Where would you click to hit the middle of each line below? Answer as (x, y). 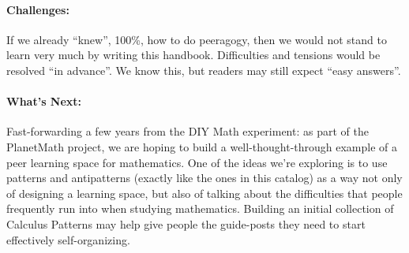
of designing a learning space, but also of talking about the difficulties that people (204, 193)
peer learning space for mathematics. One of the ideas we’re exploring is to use (197, 162)
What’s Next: (44, 101)
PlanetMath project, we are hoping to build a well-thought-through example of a (202, 146)
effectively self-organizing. (68, 239)
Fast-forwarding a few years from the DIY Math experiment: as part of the (188, 131)
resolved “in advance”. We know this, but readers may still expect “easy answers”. (204, 70)
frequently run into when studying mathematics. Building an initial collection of (200, 208)
